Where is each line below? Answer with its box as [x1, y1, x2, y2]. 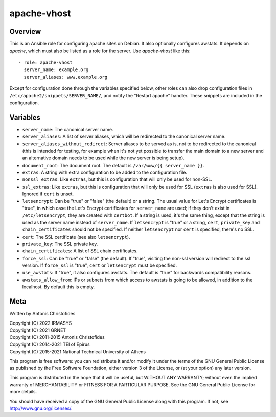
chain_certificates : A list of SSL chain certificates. [22, 248, 138, 254]
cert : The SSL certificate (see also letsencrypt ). [22, 234, 130, 240]
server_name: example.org [24, 67, 89, 73]
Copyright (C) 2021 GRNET [9, 327, 66, 333]
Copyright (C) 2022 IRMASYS [9, 320, 72, 326]
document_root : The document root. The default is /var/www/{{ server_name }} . [22, 162, 204, 168]
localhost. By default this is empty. [22, 284, 95, 290]
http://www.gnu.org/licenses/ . [9, 405, 73, 411]
